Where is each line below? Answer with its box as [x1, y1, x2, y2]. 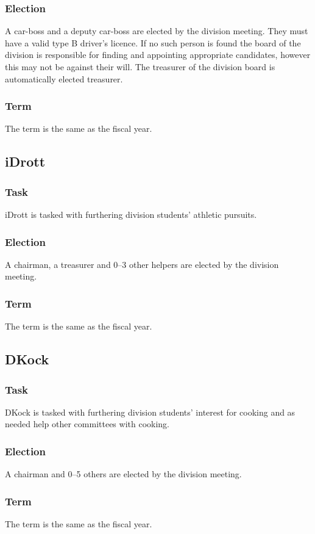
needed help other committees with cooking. [5, 417, 169, 430]
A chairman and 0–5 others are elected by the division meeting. [5, 467, 242, 480]
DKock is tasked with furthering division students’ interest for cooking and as [5, 405, 296, 418]
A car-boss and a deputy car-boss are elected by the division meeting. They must [5, 24, 308, 37]
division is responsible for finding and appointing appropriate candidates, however [5, 48, 311, 61]
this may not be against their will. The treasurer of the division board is [5, 60, 275, 73]
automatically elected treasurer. [5, 72, 123, 85]
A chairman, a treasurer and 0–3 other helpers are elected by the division [5, 258, 279, 270]
